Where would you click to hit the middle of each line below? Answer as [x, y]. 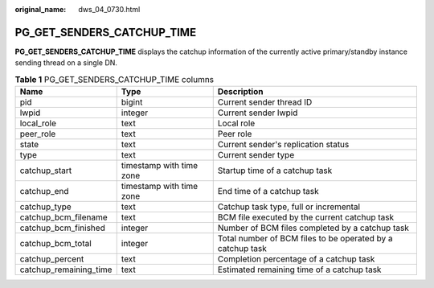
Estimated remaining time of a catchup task [299, 269]
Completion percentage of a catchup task [296, 259]
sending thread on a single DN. [66, 63]
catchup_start [46, 171]
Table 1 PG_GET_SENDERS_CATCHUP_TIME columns [115, 79]
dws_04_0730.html [109, 9]
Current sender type [256, 155]
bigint [132, 102]
